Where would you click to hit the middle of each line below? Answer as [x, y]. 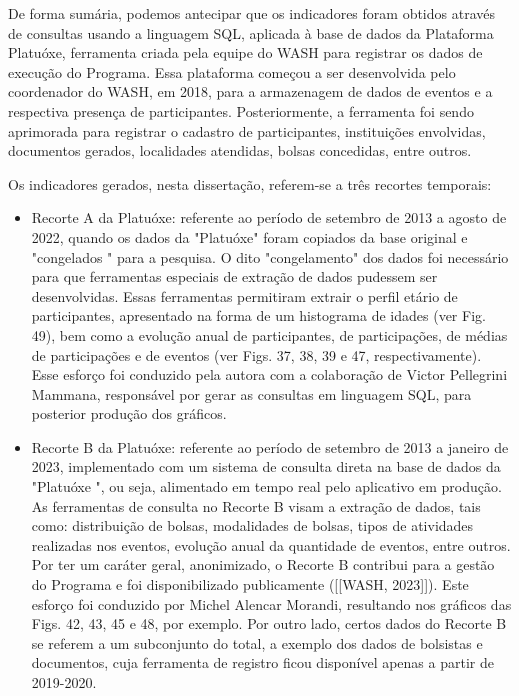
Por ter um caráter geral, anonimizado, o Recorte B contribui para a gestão [263, 564]
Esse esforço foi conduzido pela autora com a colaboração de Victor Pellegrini [269, 374]
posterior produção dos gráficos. [129, 413]
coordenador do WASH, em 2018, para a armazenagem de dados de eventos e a [250, 91]
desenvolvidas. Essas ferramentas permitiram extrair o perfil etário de [244, 295]
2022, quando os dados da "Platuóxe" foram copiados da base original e [249, 236]
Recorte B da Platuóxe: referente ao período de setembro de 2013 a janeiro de [270, 446]
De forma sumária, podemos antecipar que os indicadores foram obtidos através [251, 13]
